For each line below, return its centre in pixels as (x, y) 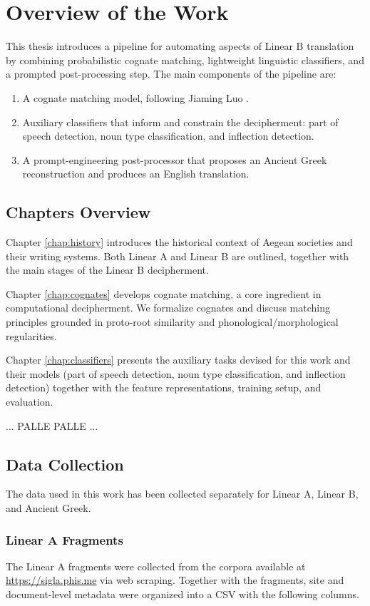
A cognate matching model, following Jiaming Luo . (136, 97)
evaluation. (30, 402)
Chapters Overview (78, 212)
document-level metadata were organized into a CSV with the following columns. (183, 594)
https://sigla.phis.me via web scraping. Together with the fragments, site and (175, 580)
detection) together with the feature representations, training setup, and (164, 387)
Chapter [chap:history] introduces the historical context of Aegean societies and (179, 242)
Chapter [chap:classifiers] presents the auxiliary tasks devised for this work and (178, 360)
